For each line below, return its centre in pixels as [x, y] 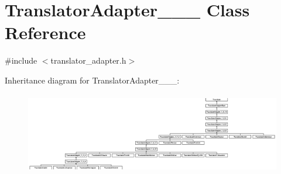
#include [21, 60]
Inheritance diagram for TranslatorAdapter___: [92, 80]
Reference [45, 32]
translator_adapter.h [88, 60]
